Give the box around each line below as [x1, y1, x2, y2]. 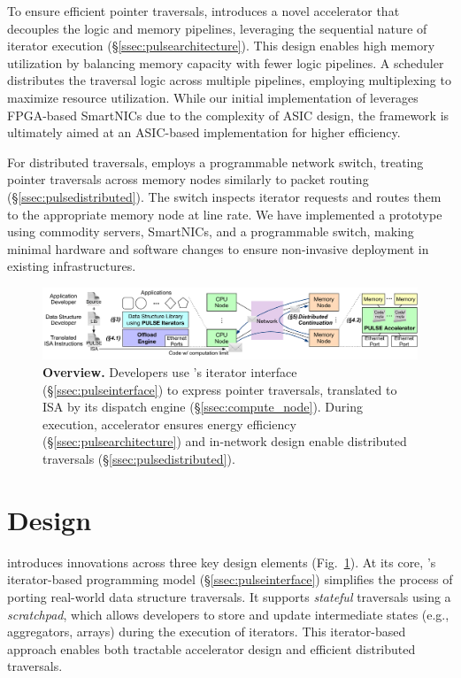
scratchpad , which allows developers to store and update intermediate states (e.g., [7, 605, 449, 623]
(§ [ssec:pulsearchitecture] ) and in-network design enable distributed [42, 432, 407, 451]
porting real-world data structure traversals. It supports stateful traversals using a [7, 587, 451, 605]
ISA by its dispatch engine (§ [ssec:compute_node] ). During [42, 397, 364, 416]
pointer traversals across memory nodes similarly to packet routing [7, 170, 369, 189]
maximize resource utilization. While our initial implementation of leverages [7, 88, 419, 106]
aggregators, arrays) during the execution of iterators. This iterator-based [7, 622, 406, 641]
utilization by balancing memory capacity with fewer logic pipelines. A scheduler [7, 53, 444, 72]
